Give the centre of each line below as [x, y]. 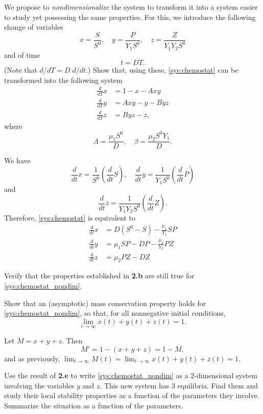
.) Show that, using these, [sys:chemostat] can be [162, 70]
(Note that [21, 70]
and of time [22, 55]
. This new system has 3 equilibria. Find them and [179, 385]
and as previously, [32, 358]
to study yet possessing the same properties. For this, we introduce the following [130, 17]
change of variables [34, 27]
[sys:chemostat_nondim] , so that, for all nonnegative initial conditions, [115, 313]
